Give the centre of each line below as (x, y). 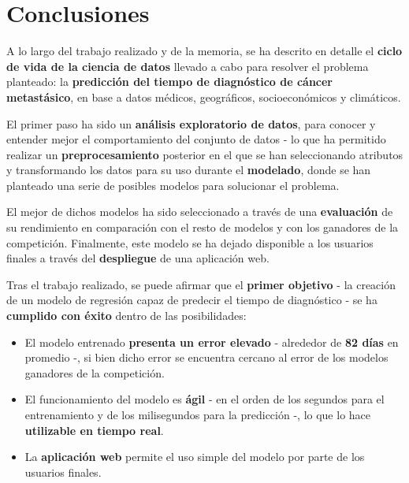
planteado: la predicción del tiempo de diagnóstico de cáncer (169, 82)
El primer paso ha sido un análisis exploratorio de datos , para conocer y (191, 123)
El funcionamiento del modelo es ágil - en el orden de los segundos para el (204, 399)
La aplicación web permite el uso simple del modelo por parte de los (195, 457)
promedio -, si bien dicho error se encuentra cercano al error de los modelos (206, 357)
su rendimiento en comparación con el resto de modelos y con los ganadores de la (203, 227)
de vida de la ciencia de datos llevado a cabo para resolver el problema (188, 66)
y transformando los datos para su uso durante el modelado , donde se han (189, 170)
